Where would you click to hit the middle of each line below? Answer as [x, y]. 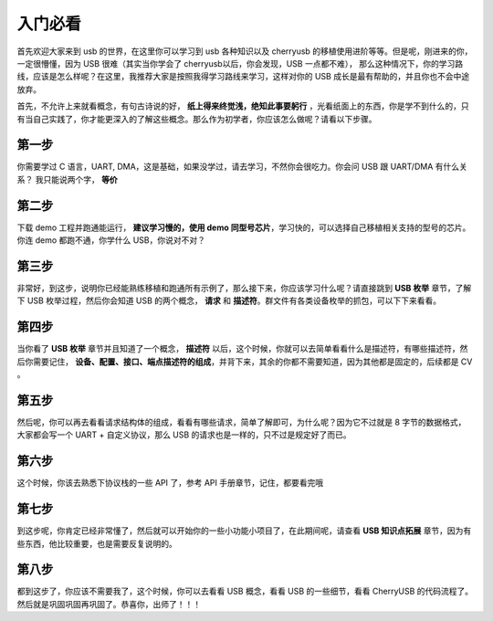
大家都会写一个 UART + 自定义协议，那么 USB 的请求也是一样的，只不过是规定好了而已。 [184, 435]
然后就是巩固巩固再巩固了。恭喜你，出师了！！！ [109, 604]
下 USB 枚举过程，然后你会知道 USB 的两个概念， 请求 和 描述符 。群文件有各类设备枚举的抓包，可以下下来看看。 [229, 300]
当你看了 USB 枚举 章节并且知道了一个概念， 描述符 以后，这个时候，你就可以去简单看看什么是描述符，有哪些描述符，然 [242, 349]
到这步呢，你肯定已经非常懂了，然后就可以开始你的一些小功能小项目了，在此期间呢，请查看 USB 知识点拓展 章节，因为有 [244, 531]
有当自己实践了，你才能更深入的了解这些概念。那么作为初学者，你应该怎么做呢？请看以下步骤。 [197, 119]
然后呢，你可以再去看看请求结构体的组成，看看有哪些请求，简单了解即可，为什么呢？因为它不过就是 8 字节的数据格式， [241, 422]
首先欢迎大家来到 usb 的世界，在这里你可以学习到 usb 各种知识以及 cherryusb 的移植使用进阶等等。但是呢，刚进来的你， [245, 51]
